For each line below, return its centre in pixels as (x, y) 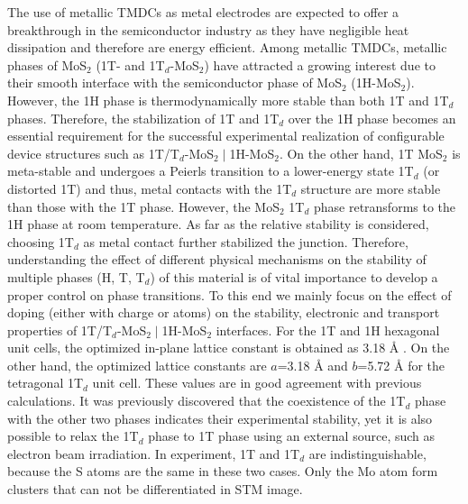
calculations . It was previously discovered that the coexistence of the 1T (206, 401)
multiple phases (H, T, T (76, 276)
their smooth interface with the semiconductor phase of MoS (174, 82)
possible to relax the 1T (73, 436)
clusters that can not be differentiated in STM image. (155, 489)
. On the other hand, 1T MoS (361, 153)
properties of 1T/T (60, 330)
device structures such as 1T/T (93, 153)
